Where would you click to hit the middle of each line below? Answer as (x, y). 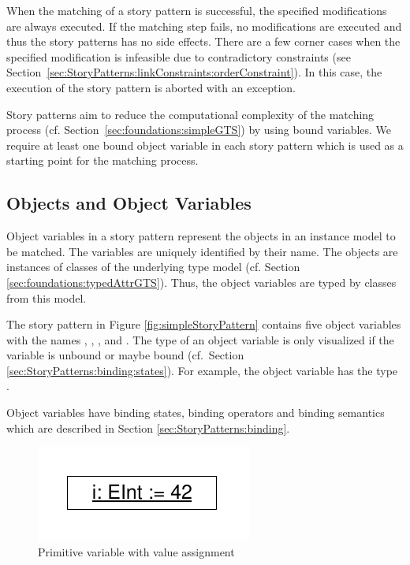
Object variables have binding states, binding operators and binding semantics (196, 413)
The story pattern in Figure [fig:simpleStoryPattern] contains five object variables (204, 324)
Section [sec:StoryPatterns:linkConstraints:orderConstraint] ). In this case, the (194, 72)
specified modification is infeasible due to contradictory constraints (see (179, 56)
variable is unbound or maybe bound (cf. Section (125, 355)
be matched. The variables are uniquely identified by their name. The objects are (202, 251)
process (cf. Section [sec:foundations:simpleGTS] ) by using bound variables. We (199, 130)
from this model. (47, 297)
